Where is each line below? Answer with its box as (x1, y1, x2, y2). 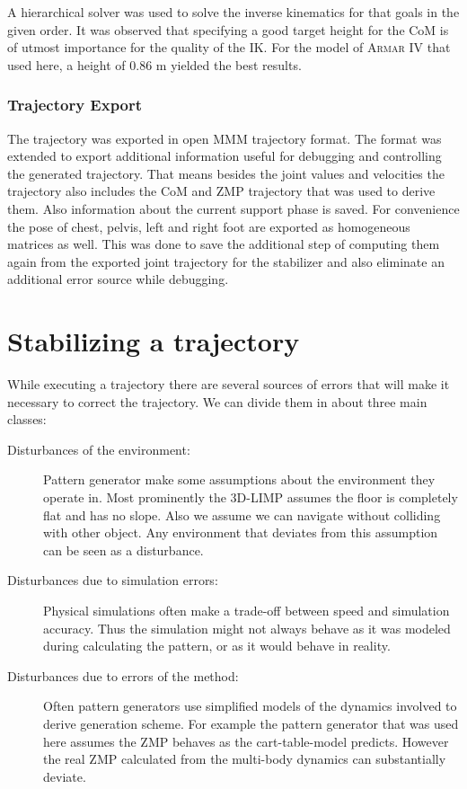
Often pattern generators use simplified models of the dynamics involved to (43, 696, 457, 715)
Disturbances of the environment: (7, 439, 190, 458)
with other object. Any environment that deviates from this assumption (43, 523, 438, 542)
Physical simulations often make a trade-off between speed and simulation (43, 601, 450, 619)
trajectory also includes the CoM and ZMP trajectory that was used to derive (7, 182, 436, 200)
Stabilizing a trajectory (7, 323, 300, 359)
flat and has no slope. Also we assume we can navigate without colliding (43, 505, 441, 524)
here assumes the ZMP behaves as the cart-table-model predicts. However (43, 731, 449, 750)
